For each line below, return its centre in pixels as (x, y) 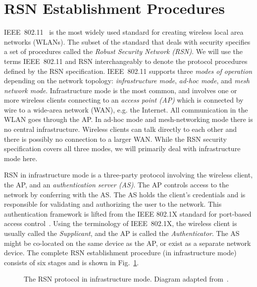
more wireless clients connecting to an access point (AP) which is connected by (124, 100)
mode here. (21, 158)
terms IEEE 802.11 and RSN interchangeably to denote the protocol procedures (126, 61)
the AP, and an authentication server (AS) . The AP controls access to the (116, 185)
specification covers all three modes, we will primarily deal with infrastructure (122, 148)
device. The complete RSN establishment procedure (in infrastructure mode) (120, 253)
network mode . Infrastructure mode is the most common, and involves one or (121, 90)
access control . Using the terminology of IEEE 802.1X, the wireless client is (121, 223)
